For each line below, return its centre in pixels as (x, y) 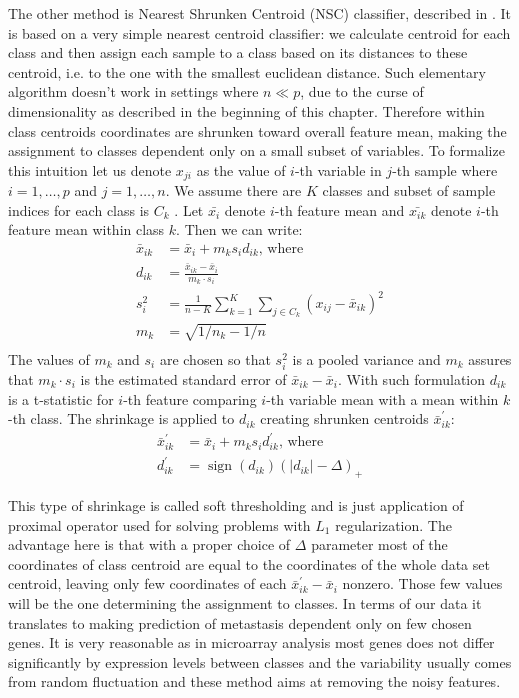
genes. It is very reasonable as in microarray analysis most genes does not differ (251, 642)
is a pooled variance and (366, 358)
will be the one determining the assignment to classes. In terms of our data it (245, 603)
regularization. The (393, 524)
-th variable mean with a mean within (382, 398)
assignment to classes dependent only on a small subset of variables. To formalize (256, 150)
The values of (49, 358)
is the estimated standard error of (183, 378)
